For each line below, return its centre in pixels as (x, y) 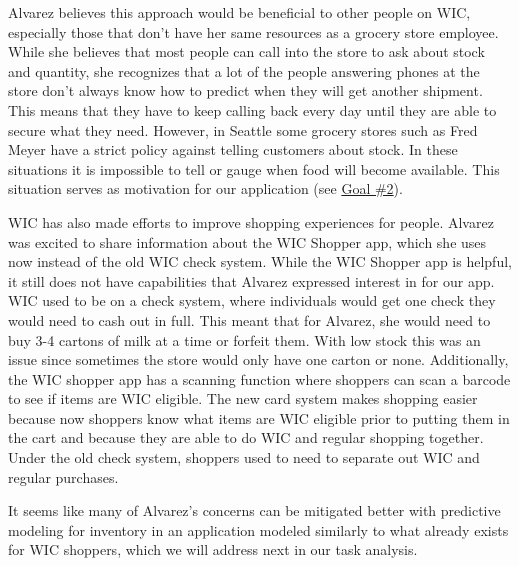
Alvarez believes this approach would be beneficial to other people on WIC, (239, 12)
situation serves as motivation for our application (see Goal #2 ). (205, 188)
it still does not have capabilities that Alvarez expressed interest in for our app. (251, 280)
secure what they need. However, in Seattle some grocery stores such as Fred (243, 129)
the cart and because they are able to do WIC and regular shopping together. (246, 437)
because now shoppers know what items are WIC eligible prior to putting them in (259, 417)
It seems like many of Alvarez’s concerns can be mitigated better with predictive (254, 510)
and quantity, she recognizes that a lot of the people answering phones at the (244, 70)
